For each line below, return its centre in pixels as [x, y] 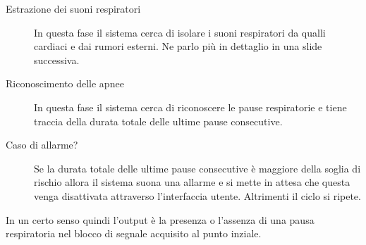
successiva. [57, 59]
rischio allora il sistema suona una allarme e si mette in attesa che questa [192, 182]
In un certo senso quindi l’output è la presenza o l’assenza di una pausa [160, 219]
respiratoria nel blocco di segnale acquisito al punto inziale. [134, 233]
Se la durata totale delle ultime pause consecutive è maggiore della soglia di [197, 168]
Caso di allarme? [42, 145]
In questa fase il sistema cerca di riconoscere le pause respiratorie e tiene [190, 107]
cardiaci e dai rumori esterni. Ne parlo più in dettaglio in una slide [178, 46]
